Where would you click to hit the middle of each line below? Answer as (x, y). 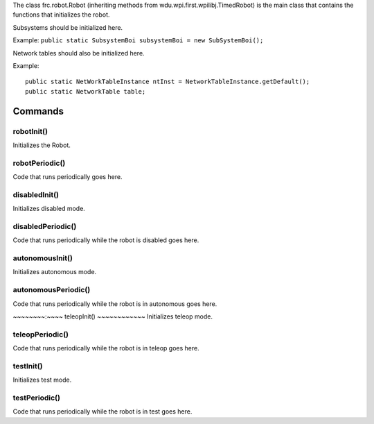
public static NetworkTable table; (86, 91)
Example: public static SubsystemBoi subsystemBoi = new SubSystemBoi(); (138, 40)
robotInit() (30, 131)
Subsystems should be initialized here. (68, 27)
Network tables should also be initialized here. (79, 53)
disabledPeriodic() (45, 226)
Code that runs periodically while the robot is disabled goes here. (106, 240)
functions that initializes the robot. (61, 15)
